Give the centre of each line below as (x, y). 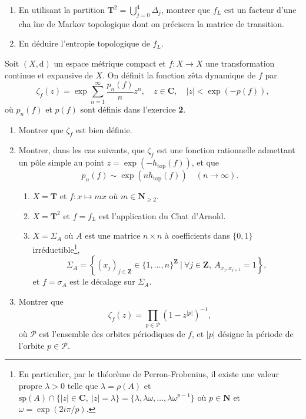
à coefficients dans (197, 235)
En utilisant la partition (61, 9)
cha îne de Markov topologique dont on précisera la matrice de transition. (151, 23)
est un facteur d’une (260, 9)
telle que (83, 385)
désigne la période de (256, 334)
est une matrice (113, 235)
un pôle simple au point (61, 162)
